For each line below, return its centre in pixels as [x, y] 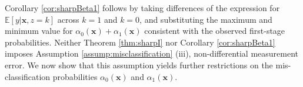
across [68, 19]
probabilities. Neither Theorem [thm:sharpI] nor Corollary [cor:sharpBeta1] [140, 42]
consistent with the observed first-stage [215, 31]
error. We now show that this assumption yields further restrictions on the [139, 65]
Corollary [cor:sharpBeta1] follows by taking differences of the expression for [142, 8]
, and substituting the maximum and [206, 19]
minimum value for [39, 31]
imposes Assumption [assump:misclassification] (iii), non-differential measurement [152, 53]
